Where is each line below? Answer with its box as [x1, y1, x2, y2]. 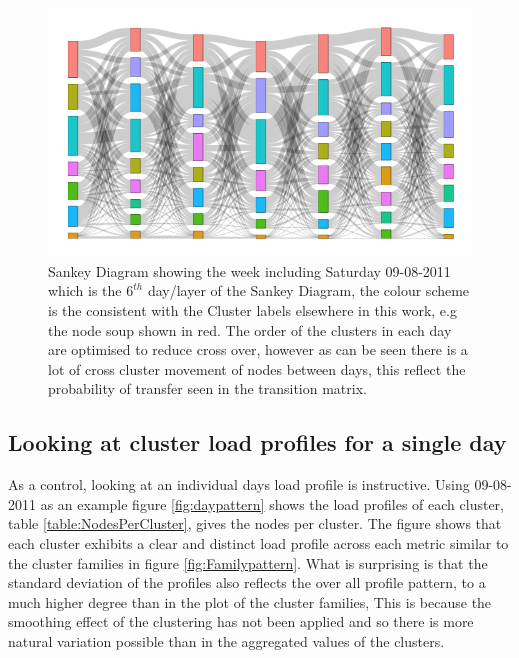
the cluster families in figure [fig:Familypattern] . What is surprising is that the [8, 552, 488, 573]
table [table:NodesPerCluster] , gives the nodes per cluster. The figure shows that [8, 513, 502, 534]
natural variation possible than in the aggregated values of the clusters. [8, 630, 445, 651]
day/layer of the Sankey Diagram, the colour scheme [147, 280, 470, 301]
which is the [48, 280, 122, 301]
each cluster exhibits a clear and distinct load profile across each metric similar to [8, 532, 509, 553]
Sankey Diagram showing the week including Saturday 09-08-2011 [48, 260, 451, 281]
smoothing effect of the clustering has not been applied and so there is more [8, 611, 474, 632]
